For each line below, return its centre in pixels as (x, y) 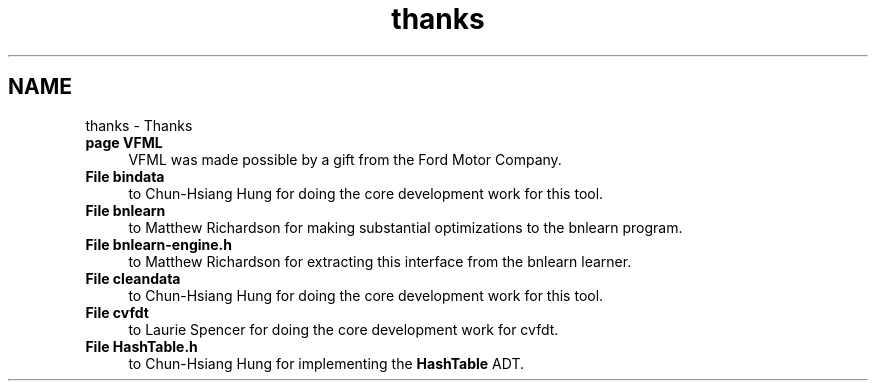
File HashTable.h (141, 346)
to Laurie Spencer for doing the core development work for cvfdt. (343, 329)
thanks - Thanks (139, 125)
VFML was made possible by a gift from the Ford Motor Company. (345, 159)
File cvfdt (117, 312)
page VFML (124, 142)
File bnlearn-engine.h (159, 244)
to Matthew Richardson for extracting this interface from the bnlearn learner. (380, 261)
